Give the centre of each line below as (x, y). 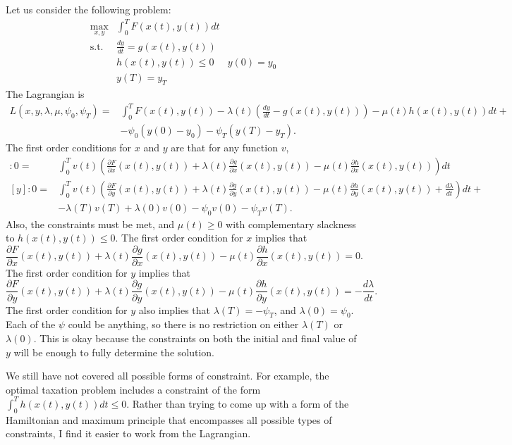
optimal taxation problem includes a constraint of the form (133, 389)
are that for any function (224, 148)
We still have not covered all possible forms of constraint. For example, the (167, 376)
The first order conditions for (69, 148)
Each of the (31, 324)
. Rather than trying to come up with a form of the (238, 403)
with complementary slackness (291, 224)
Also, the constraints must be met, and (90, 224)
